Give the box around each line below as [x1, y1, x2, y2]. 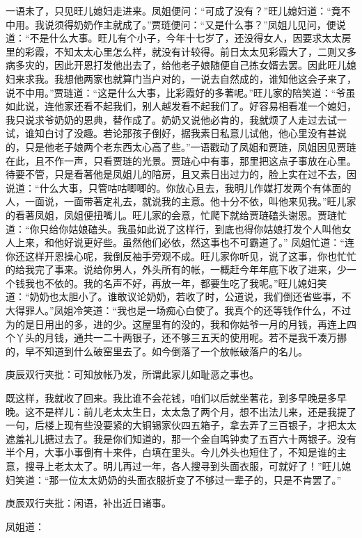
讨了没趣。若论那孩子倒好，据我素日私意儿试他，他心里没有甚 [54, 126, 337, 140]
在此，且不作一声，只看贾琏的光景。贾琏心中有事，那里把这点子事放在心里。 [6, 153, 356, 168]
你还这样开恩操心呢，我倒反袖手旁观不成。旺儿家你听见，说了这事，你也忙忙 [6, 248, 356, 263]
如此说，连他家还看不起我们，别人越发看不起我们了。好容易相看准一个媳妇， [6, 99, 356, 113]
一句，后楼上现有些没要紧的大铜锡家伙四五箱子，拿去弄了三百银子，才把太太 [6, 418, 356, 432]
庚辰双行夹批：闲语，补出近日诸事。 [6, 496, 171, 510]
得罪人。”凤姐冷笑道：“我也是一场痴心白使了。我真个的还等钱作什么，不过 [15, 303, 352, 318]
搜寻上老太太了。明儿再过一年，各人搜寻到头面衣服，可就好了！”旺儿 [24, 459, 342, 473]
